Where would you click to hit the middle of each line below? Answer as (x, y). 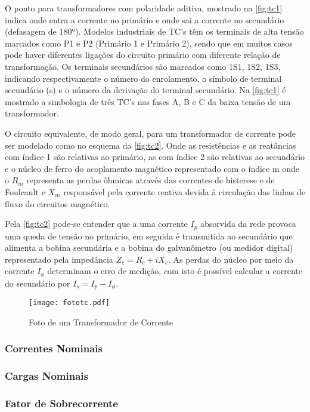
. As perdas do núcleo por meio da (231, 259)
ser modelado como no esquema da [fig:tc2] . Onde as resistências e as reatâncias (151, 145)
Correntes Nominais (54, 348)
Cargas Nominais (47, 376)
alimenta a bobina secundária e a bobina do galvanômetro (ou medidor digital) (149, 247)
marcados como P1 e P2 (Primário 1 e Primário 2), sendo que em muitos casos (149, 43)
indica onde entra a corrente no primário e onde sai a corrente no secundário (145, 19)
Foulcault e (25, 191)
